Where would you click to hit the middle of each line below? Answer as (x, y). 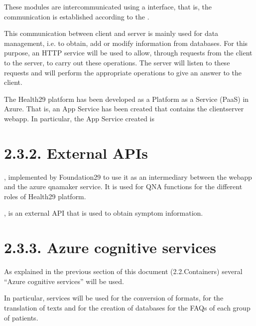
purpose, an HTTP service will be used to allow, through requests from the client (128, 53)
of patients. (21, 317)
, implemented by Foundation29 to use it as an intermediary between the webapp (128, 176)
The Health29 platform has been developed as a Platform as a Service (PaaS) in (127, 99)
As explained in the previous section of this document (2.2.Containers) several (123, 271)
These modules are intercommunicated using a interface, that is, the (108, 6)
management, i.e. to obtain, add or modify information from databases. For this (126, 43)
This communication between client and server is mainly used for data (111, 33)
